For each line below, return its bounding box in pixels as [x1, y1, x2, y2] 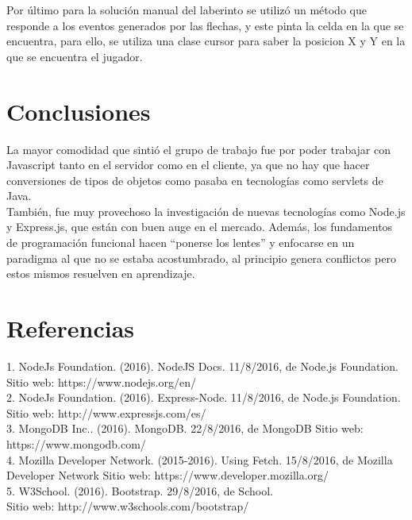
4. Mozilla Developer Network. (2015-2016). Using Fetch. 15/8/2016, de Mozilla [6, 451, 393, 468]
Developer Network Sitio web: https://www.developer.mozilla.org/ [6, 467, 329, 483]
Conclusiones [6, 94, 151, 127]
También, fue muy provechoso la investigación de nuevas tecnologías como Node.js [6, 202, 406, 219]
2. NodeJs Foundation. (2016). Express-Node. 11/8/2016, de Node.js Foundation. [6, 389, 401, 406]
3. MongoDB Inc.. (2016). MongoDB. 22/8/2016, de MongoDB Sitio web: [6, 420, 364, 437]
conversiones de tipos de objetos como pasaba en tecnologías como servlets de [6, 171, 383, 188]
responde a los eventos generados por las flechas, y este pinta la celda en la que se [6, 17, 404, 33]
